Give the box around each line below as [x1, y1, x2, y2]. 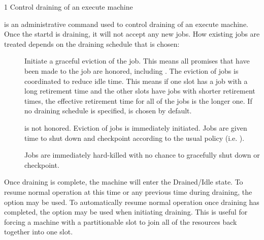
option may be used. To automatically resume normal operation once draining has [4, 196, 259, 207]
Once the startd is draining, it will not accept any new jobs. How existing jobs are [4, 28, 260, 39]
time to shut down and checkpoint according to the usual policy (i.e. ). [24, 132, 245, 143]
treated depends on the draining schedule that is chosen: [4, 38, 180, 49]
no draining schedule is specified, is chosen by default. [24, 105, 192, 116]
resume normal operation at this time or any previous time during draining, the [4, 186, 252, 197]
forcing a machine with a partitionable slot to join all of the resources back [4, 216, 237, 227]
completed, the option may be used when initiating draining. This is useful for [4, 206, 248, 217]
